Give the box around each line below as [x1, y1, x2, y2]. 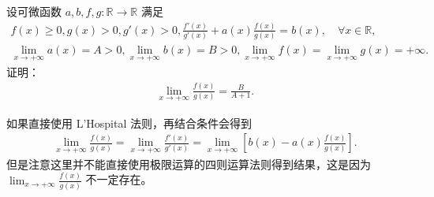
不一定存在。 [85, 171, 152, 188]
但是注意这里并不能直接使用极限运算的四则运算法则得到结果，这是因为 [6, 155, 371, 172]
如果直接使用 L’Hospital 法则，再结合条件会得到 [6, 114, 252, 131]
